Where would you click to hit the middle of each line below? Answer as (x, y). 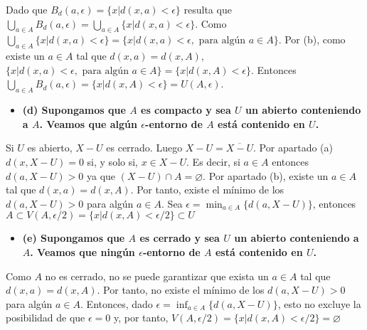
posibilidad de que (46, 318)
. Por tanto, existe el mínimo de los (207, 190)
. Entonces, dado (117, 303)
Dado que (27, 9)
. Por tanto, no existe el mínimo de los (181, 290)
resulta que (208, 9)
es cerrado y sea (180, 238)
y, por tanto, (141, 318)
